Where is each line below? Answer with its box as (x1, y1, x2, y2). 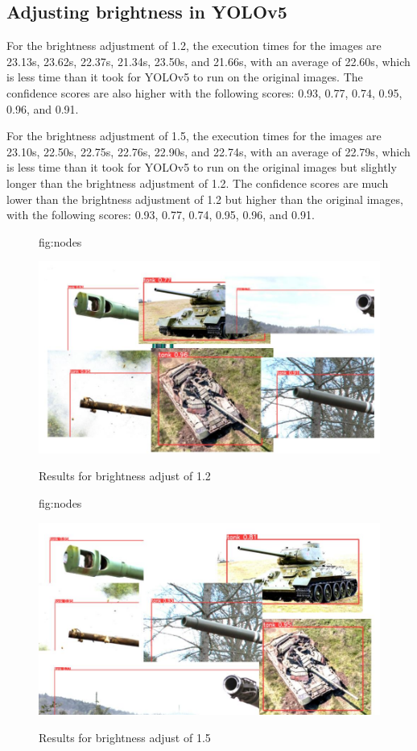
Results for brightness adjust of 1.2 (39, 467, 211, 484)
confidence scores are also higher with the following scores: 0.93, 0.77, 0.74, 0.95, (6, 84, 403, 101)
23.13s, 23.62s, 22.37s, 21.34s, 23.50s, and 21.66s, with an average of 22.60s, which (6, 52, 411, 69)
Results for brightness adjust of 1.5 (39, 728, 211, 745)
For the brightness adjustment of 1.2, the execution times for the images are (6, 37, 382, 54)
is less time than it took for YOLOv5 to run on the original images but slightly (6, 159, 397, 176)
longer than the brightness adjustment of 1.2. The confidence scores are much (6, 174, 389, 191)
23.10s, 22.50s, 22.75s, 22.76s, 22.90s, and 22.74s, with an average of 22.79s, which (6, 143, 411, 160)
